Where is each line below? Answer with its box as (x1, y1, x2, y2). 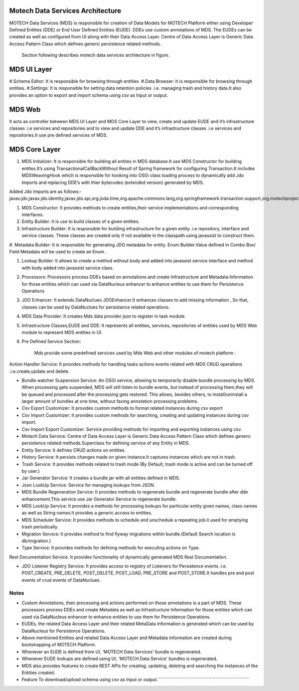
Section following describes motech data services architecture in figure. (21, 52, 170, 58)
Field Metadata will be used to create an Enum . (9, 249, 107, 255)
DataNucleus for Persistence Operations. (21, 628, 106, 634)
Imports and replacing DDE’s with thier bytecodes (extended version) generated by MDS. (21, 179, 204, 185)
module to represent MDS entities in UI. (21, 329, 103, 335)
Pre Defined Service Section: (21, 339, 81, 345)
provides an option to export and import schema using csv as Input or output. (9, 92, 168, 98)
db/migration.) (21, 537, 51, 543)
